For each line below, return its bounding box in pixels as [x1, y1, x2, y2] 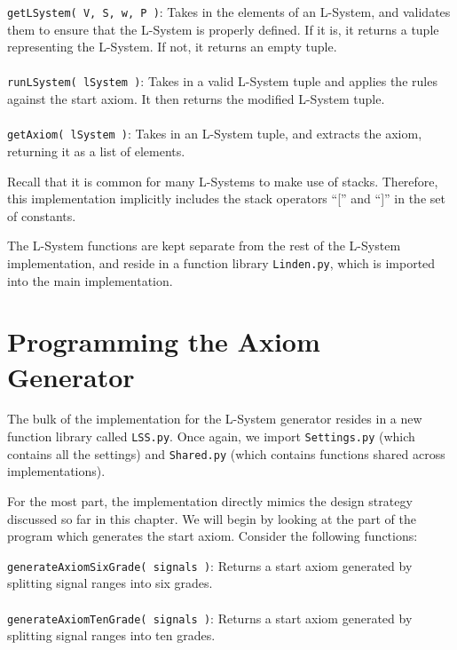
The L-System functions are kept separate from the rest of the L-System [7, 236, 401, 255]
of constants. [7, 206, 76, 225]
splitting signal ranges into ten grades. [7, 626, 216, 645]
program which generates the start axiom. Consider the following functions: [7, 527, 418, 545]
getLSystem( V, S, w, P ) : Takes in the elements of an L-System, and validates [7, 3, 451, 20]
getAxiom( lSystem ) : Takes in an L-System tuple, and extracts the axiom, [7, 124, 422, 143]
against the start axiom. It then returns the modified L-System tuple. [7, 90, 385, 108]
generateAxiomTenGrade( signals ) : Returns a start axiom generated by [7, 608, 413, 627]
